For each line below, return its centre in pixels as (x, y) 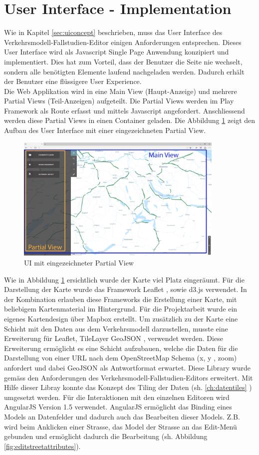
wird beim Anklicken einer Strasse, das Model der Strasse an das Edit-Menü (121, 426)
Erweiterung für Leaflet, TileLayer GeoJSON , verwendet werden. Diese (114, 338)
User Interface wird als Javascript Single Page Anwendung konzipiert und (117, 52)
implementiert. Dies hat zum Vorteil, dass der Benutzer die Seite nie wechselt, (123, 61)
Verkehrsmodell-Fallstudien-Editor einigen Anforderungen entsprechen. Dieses (123, 42)
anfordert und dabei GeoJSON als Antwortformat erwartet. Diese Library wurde (127, 367)
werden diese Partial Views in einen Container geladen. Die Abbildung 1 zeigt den (130, 120)
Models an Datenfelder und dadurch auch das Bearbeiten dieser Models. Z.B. (122, 416)
